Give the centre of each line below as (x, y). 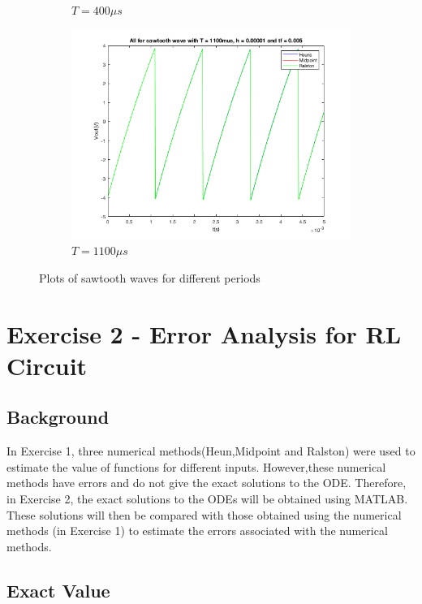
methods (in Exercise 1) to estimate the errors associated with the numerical (197, 531)
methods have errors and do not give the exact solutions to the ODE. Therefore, (207, 483)
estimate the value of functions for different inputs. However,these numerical (196, 466)
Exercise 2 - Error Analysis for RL (204, 333)
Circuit (47, 365)
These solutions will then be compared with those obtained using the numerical (204, 514)
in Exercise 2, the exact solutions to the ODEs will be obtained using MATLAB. (207, 498)
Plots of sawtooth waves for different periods (150, 277)
